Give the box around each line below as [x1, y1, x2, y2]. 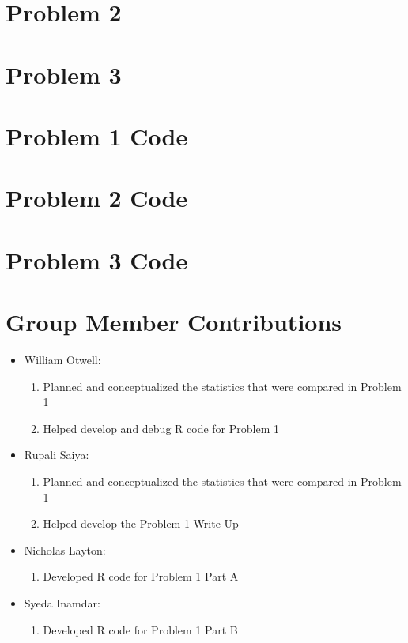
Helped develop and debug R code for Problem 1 [43, 419, 279, 436]
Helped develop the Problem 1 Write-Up [43, 515, 239, 532]
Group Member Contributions [6, 306, 342, 338]
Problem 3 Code [6, 243, 188, 276]
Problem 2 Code [6, 182, 188, 214]
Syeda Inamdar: [24, 594, 100, 611]
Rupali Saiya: [24, 446, 89, 463]
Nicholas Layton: [24, 541, 106, 558]
